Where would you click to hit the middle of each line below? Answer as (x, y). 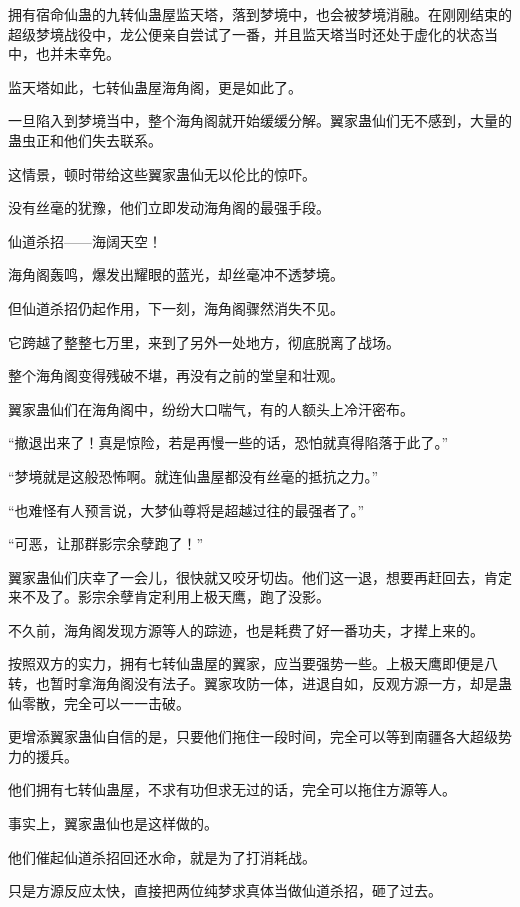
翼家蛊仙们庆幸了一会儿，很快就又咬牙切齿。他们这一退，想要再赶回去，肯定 (260, 576)
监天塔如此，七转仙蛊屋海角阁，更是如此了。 (155, 86)
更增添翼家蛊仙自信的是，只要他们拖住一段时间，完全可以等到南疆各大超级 (253, 736)
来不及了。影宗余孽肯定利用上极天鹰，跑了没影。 (169, 596)
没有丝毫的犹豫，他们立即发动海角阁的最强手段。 (169, 207)
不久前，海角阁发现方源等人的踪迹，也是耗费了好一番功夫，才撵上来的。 (246, 629)
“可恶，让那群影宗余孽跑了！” (106, 543)
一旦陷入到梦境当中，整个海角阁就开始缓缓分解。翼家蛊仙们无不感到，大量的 (260, 120)
